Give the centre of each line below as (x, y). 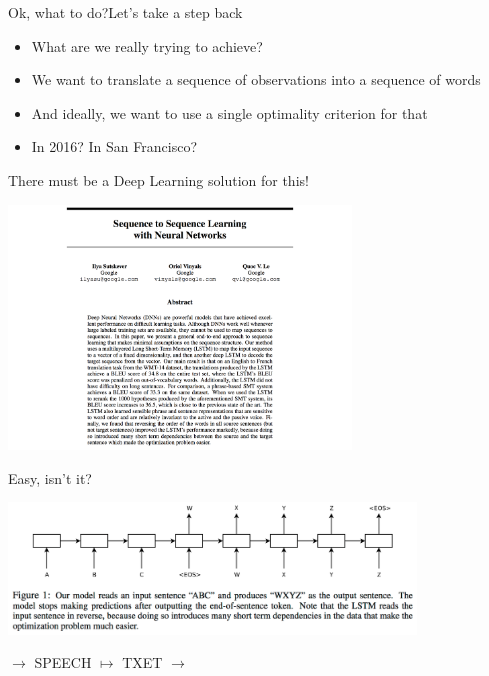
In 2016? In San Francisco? (114, 146)
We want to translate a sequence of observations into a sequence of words (256, 79)
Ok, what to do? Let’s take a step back (125, 12)
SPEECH (63, 662)
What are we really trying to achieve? (147, 45)
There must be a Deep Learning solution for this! (158, 179)
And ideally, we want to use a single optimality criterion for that (229, 112)
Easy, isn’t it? (50, 477)
